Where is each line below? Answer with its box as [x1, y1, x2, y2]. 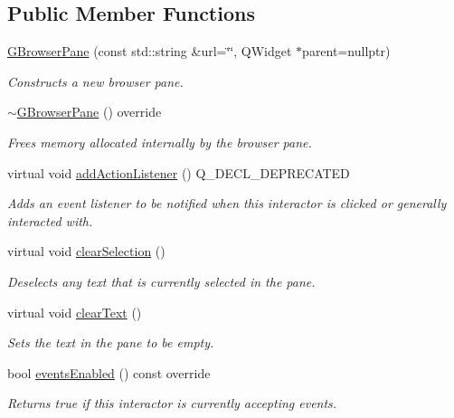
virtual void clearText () [7, 302, 142, 321]
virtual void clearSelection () [7, 242, 166, 261]
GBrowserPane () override [16, 102, 162, 121]
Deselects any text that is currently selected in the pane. [7, 271, 316, 290]
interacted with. [7, 211, 93, 230]
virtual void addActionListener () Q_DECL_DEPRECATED [7, 163, 350, 182]
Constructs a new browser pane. [7, 71, 184, 90]
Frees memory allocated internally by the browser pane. [7, 132, 312, 151]
